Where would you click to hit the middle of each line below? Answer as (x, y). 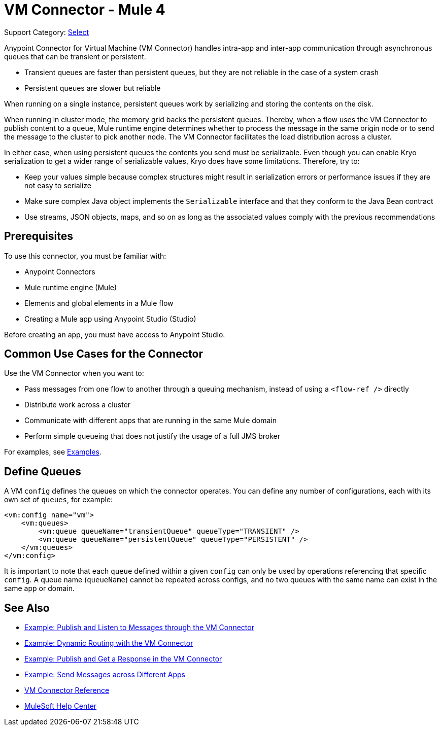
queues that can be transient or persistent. (75, 56)
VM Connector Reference (67, 690)
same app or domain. (39, 588)
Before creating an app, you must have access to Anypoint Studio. (115, 334)
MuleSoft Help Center (61, 706)
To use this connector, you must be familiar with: (85, 256)
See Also (27, 608)
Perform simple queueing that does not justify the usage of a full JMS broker (152, 436)
